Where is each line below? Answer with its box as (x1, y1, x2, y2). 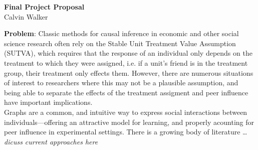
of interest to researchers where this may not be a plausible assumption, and (4, 77, 238, 88)
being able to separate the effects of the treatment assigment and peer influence (4, 87, 248, 97)
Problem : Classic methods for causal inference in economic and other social (4, 28, 239, 39)
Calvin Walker (4, 11, 48, 22)
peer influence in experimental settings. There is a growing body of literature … (4, 126, 247, 137)
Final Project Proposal (4, 2, 85, 12)
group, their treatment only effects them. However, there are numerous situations (4, 67, 253, 78)
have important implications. (4, 97, 93, 107)
